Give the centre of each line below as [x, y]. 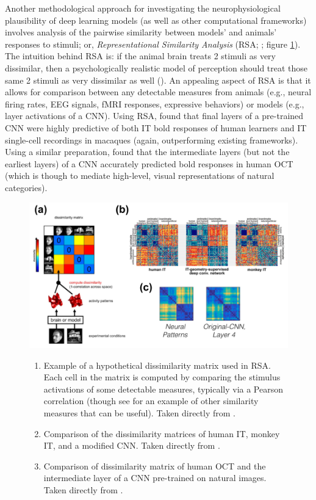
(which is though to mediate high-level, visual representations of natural [140, 176]
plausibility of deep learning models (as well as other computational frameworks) [156, 20]
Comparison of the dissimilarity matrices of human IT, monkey [162, 433]
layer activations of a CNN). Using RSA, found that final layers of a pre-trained [154, 116]
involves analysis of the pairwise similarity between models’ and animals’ [141, 32]
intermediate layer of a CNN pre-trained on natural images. [155, 478]
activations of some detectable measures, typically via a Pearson [163, 389]
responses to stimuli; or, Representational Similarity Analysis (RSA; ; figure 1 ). [153, 44]
